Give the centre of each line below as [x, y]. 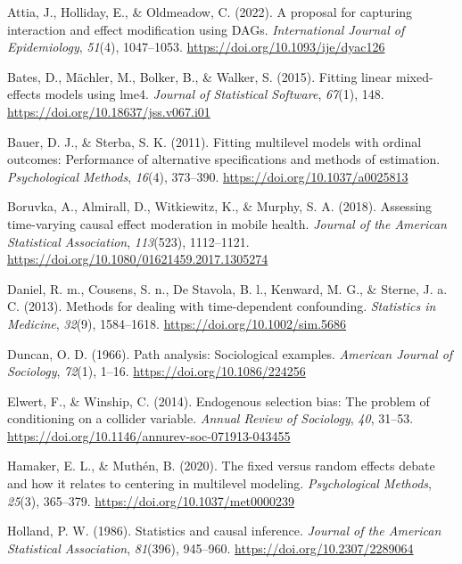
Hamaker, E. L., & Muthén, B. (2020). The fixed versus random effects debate [221, 466]
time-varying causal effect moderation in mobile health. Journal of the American [227, 223]
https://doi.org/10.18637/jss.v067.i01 [109, 111]
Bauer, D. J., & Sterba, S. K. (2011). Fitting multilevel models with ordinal [214, 141]
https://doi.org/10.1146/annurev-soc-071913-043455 [149, 435]
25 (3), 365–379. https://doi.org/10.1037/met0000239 [151, 500]
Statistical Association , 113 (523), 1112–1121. [128, 241]
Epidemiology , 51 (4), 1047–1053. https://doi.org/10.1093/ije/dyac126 [196, 47]
